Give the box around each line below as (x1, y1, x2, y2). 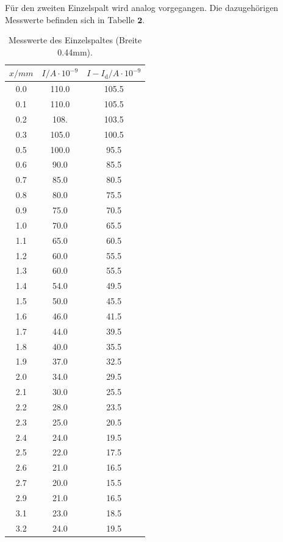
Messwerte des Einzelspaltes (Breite (9, 34, 142, 46)
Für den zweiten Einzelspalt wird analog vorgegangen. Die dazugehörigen (5, 1, 279, 13)
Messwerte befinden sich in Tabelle (5, 13, 135, 26)
